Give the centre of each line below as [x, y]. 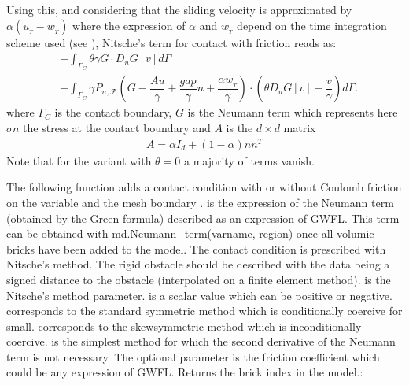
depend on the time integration [312, 25]
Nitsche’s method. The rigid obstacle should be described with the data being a [198, 264]
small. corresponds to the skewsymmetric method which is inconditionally [184, 326]
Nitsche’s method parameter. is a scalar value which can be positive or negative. [199, 295]
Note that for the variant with [79, 160]
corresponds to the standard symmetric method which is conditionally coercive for [204, 311]
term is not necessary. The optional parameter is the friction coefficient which [193, 356]
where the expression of [129, 25]
